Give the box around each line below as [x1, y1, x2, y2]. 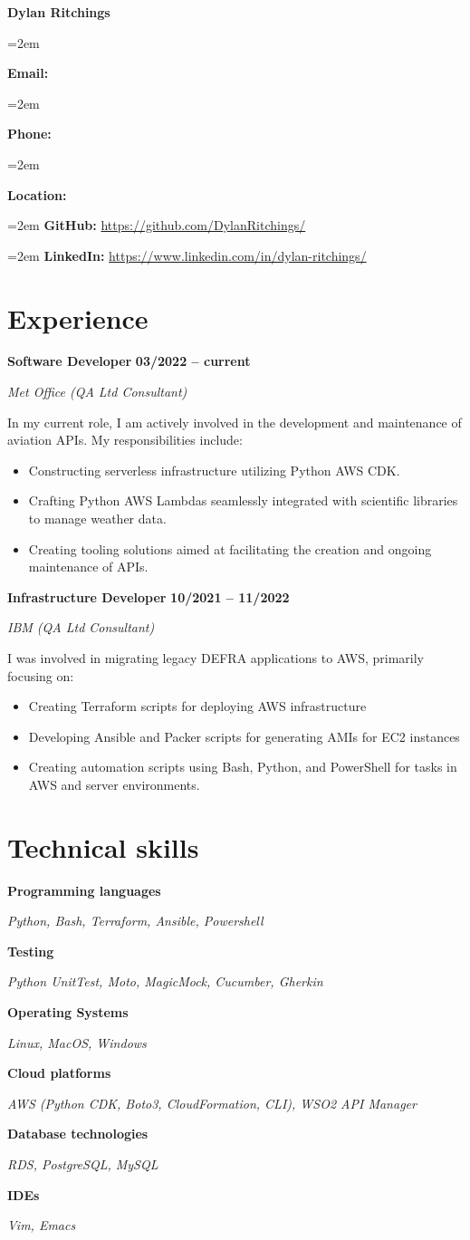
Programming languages [7, 880, 161, 899]
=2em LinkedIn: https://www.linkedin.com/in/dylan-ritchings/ [7, 245, 367, 264]
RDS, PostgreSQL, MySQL [7, 1155, 158, 1174]
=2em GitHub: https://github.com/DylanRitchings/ [7, 216, 306, 235]
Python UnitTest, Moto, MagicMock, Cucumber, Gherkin [7, 972, 323, 991]
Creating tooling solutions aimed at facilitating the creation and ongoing [28, 539, 432, 558]
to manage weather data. [28, 509, 167, 528]
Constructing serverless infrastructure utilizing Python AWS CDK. [28, 460, 400, 479]
